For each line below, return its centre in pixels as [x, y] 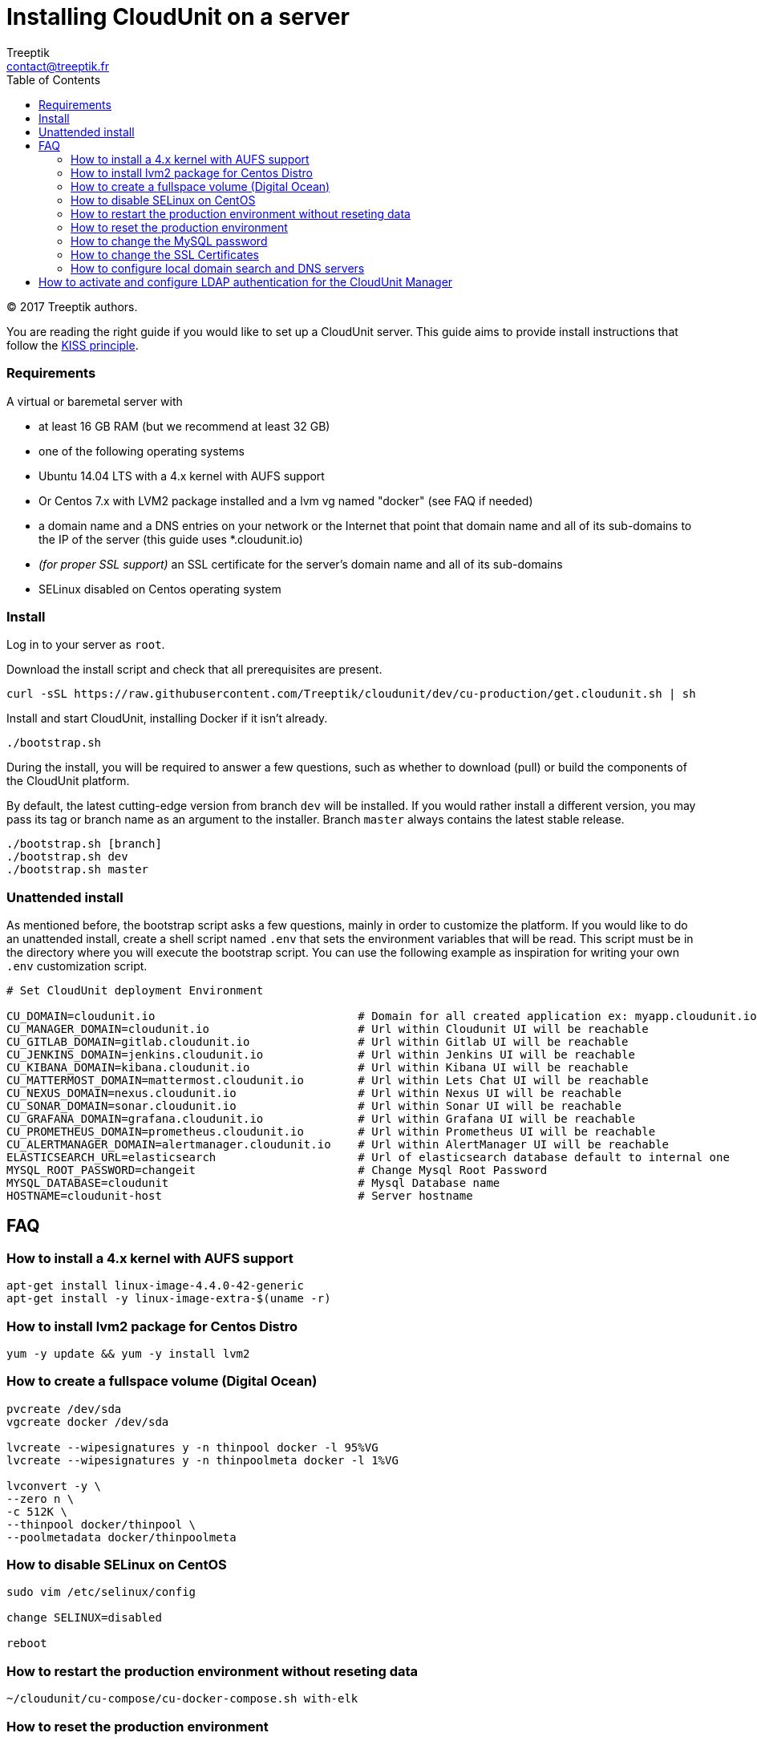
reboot [27, 1644]
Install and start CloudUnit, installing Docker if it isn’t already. [167, 719]
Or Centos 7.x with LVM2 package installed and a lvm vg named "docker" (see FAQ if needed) [286, 500]
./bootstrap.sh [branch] [84, 844]
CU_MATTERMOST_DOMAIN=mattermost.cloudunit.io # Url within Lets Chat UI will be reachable [328, 1080]
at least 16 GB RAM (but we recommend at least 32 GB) [184, 426]
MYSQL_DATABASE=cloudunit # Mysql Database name [253, 1183]
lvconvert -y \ [54, 1486]
